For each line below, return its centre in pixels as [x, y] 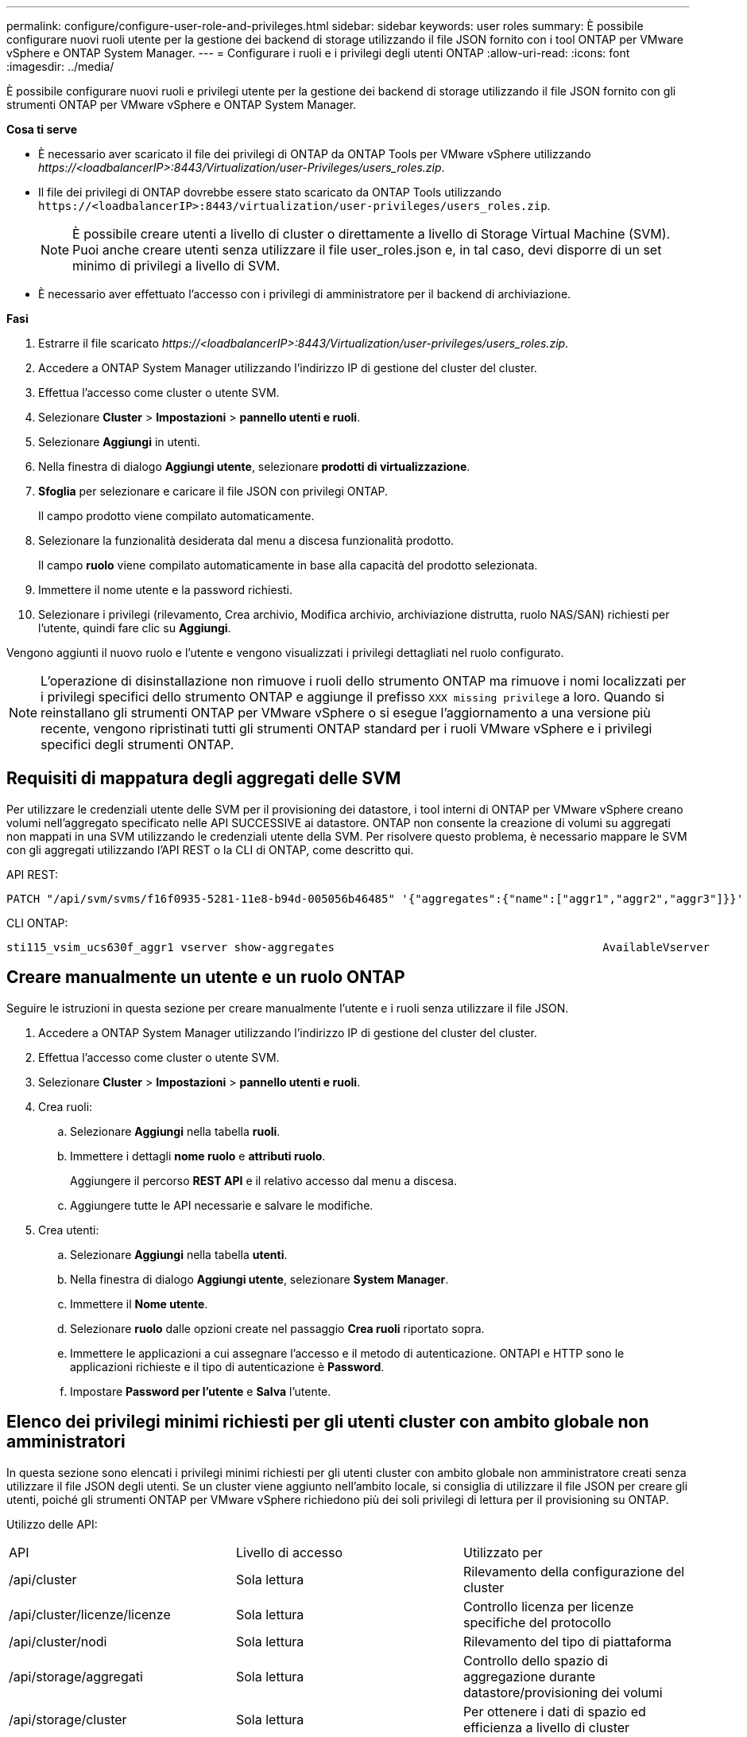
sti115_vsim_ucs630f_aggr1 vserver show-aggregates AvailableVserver [358, 947]
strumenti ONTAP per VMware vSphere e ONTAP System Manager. [182, 105]
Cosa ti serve [42, 129]
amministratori [66, 1442]
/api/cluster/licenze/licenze [90, 1614]
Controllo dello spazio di [535, 1660]
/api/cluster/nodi [58, 1641]
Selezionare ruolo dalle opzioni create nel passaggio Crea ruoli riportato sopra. [277, 1328]
